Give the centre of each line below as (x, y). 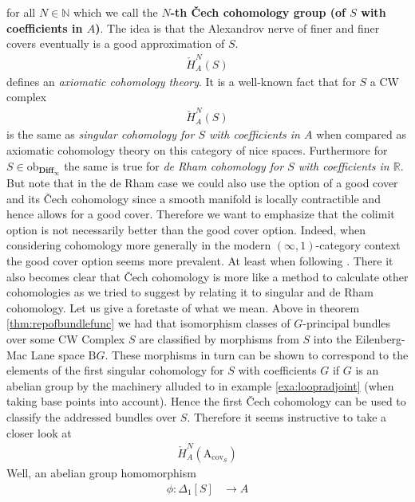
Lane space (57, 354)
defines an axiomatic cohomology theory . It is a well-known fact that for (181, 81)
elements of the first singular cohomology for (115, 370)
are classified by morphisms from (219, 339)
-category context (358, 245)
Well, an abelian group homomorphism (101, 472)
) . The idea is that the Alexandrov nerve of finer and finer (237, 27)
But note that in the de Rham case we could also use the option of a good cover (202, 183)
